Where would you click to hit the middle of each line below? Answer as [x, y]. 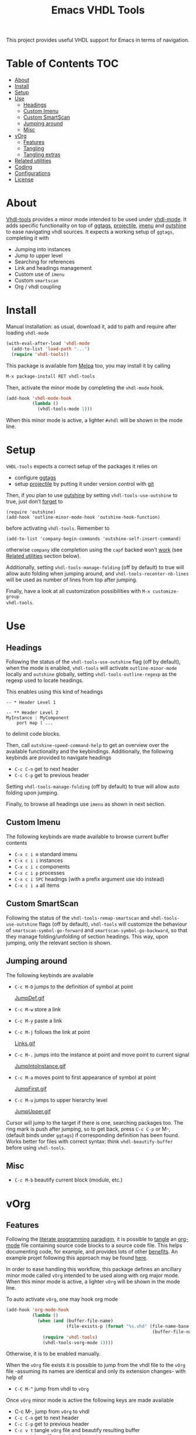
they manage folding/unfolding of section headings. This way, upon [87, 936]
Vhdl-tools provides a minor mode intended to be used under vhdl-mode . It [96, 220]
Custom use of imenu [39, 274]
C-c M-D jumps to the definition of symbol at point [73, 987]
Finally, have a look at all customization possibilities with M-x [78, 591]
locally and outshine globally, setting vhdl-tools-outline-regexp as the [91, 674]
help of [15, 1378]
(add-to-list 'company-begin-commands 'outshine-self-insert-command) [94, 539]
